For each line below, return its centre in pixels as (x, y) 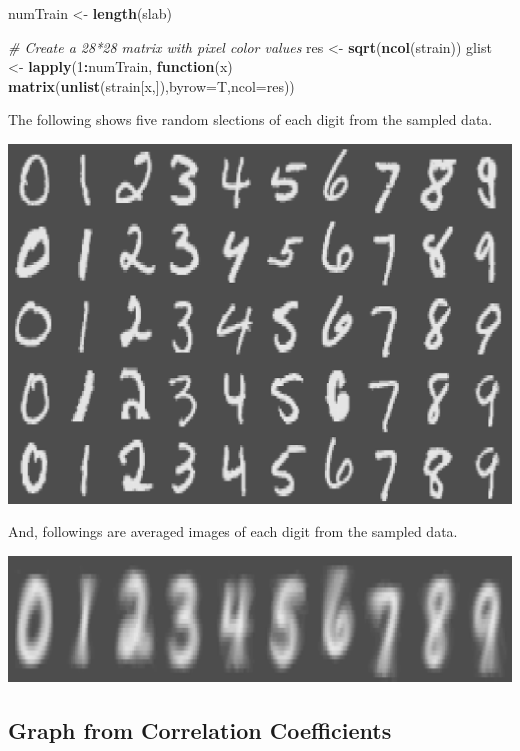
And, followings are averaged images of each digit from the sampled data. (233, 531)
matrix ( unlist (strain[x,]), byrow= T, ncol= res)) (151, 85)
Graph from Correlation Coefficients (200, 729)
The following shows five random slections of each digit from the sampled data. (250, 119)
